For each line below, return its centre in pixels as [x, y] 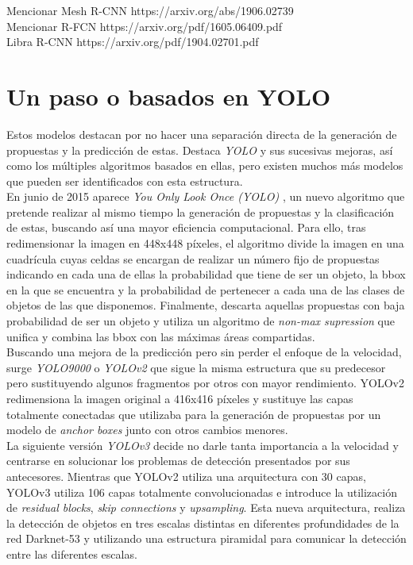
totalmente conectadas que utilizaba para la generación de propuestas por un [194, 414]
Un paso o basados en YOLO [169, 96]
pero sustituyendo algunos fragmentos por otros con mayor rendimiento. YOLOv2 [205, 383]
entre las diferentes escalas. [72, 553]
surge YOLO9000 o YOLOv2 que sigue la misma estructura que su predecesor [196, 367]
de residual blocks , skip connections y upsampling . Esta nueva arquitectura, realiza [206, 507]
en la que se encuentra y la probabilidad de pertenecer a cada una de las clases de [206, 289]
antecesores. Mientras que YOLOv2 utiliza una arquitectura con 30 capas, [186, 476]
